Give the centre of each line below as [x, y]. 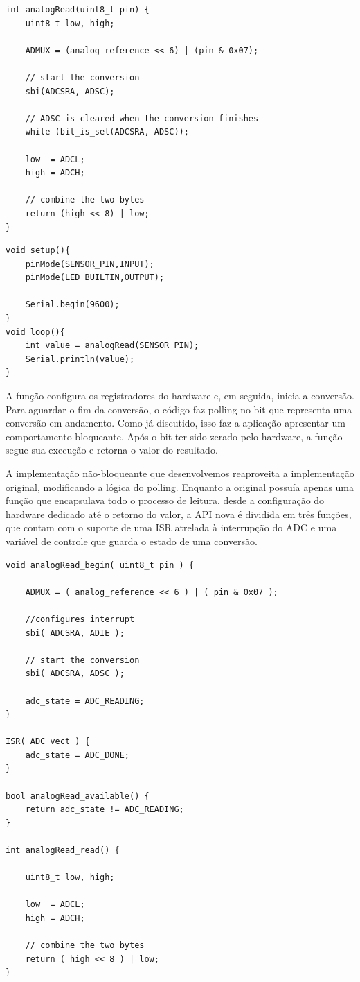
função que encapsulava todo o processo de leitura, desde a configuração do [165, 500]
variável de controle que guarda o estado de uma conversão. [132, 541]
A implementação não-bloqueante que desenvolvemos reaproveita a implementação [180, 473]
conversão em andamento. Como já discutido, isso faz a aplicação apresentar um [175, 423]
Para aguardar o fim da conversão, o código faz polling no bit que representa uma [179, 409]
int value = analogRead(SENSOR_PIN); [112, 346]
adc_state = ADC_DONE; [77, 755]
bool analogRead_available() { [78, 796]
